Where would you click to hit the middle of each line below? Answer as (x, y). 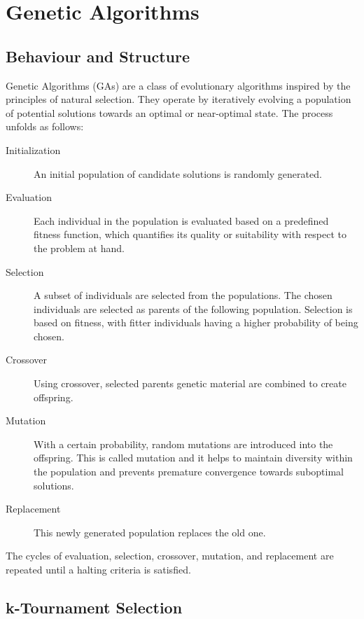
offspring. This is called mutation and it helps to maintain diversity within (193, 458)
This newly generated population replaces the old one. (150, 532)
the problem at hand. (79, 248)
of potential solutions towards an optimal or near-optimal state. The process (169, 112)
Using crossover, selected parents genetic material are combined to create (190, 383)
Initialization (33, 149)
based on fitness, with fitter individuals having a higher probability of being (196, 322)
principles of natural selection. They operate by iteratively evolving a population (178, 99)
